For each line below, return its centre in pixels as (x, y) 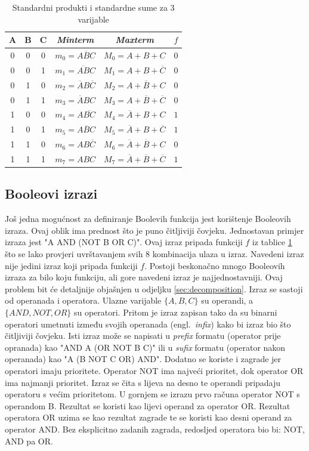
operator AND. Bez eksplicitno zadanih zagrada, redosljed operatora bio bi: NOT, (155, 429)
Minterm (75, 40)
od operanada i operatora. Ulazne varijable (83, 300)
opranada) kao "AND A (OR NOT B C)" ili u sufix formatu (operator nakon (145, 347)
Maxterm (135, 40)
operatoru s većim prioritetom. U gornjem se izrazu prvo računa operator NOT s (152, 394)
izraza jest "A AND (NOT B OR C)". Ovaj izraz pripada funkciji (124, 242)
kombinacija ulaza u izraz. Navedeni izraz (228, 254)
